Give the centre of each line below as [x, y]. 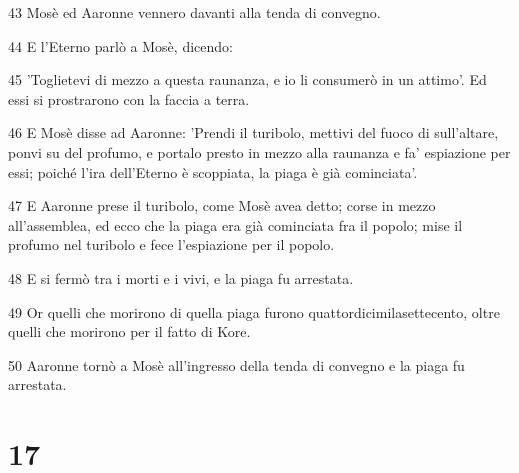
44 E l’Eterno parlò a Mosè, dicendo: [120, 45]
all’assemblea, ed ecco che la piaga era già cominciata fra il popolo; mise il [235, 224]
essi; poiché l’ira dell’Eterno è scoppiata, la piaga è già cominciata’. [213, 171]
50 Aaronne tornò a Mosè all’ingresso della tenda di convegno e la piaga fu [236, 364]
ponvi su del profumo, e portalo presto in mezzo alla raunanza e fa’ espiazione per [259, 151]
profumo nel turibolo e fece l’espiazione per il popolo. [171, 244]
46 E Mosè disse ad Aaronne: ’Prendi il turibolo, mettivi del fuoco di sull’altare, [253, 132]
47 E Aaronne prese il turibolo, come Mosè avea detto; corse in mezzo [222, 205]
